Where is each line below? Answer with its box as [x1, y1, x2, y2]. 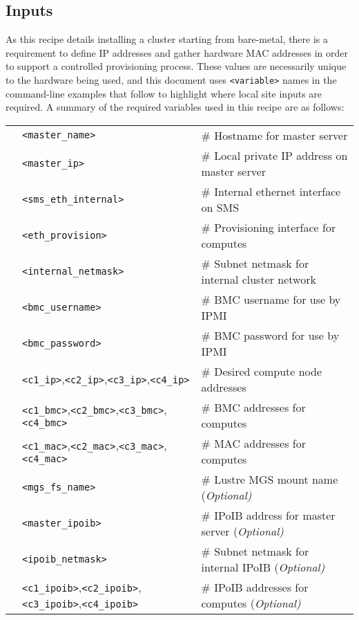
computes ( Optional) [201, 594, 301, 611]
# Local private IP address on [201, 147, 348, 163]
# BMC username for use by [201, 291, 341, 307]
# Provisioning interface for [201, 219, 336, 235]
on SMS [201, 199, 240, 215]
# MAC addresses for [201, 435, 306, 451]
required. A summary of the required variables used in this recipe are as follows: [6, 100, 345, 114]
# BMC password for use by [201, 327, 340, 343]
